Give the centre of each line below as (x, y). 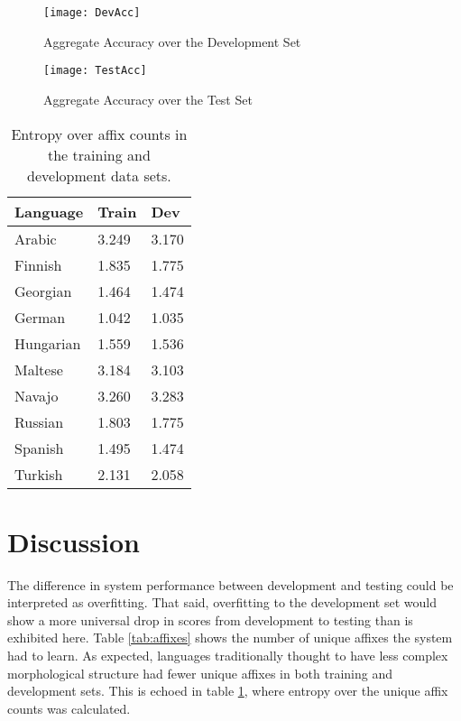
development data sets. (99, 175)
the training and (99, 154)
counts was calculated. (69, 708)
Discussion (74, 541)
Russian (39, 421)
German (40, 317)
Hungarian (48, 343)
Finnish (38, 264)
